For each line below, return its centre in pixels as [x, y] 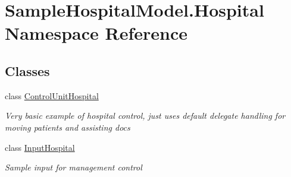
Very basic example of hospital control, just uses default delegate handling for [145, 116]
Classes [27, 70]
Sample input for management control [73, 167]
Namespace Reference [96, 33]
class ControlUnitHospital [52, 95]
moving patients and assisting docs [68, 127]
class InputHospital [40, 147]
